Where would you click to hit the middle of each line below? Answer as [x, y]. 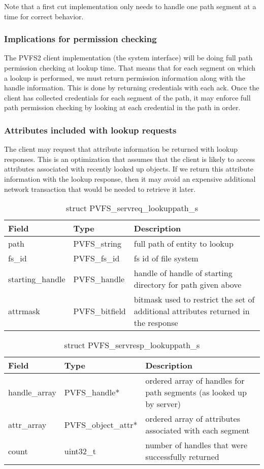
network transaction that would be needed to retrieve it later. [100, 189]
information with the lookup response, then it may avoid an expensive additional [130, 178]
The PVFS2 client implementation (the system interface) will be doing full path [128, 58]
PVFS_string [97, 244]
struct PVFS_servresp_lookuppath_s [132, 345]
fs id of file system [166, 258]
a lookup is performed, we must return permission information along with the [125, 77]
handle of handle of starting [183, 273]
